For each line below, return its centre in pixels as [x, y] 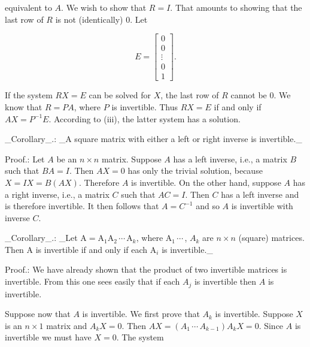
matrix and [67, 325]
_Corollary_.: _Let [41, 238]
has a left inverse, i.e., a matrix [230, 159]
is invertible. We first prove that [141, 314]
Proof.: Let [25, 159]
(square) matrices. [271, 238]
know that [24, 106]
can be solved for [120, 95]
